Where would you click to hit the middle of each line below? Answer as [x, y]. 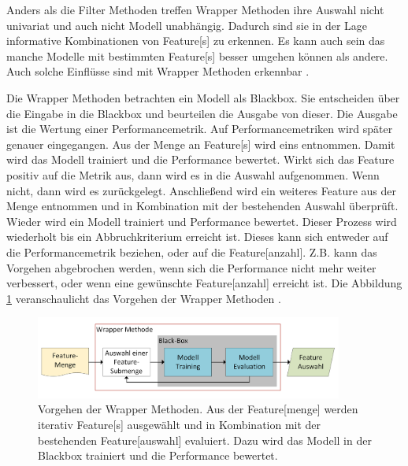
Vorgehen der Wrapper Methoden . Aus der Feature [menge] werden [198, 409]
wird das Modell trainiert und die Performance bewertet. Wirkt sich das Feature [200, 159]
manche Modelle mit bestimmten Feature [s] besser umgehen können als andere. [197, 55]
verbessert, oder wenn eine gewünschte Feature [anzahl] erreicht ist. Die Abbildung [204, 283]
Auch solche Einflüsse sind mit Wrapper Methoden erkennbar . [158, 71]
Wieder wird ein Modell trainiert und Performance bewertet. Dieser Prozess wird [202, 221]
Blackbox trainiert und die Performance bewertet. [158, 455]
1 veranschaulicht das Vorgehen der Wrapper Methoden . [144, 298]
